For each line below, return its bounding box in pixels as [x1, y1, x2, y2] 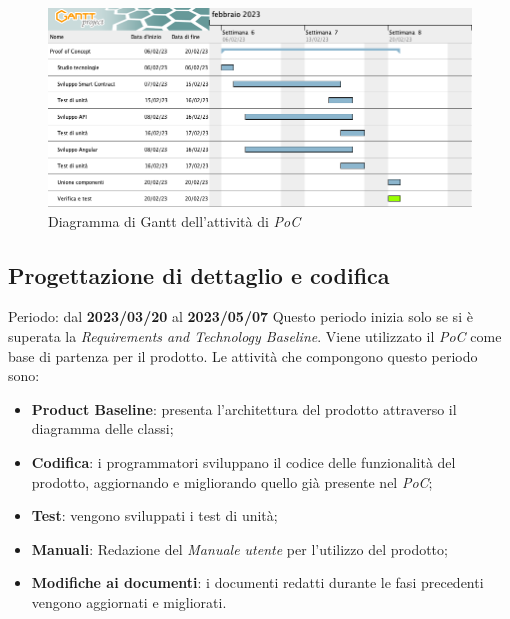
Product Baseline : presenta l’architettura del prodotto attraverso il [31, 398, 457, 419]
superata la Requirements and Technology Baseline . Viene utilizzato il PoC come [8, 326, 502, 347]
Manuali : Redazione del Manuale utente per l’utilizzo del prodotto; [31, 538, 448, 559]
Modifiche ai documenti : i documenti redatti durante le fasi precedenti [31, 572, 484, 593]
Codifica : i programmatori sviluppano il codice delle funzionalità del [31, 452, 456, 473]
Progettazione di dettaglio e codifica [8, 259, 390, 290]
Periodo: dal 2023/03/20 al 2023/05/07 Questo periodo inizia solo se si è [8, 306, 473, 327]
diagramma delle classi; [31, 418, 174, 439]
